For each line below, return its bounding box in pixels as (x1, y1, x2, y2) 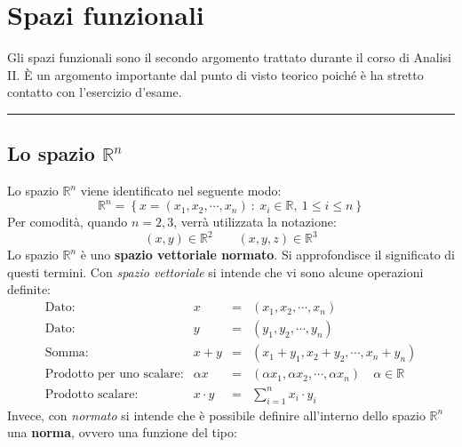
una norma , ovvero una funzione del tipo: (7, 423, 237, 442)
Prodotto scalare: (44, 387, 139, 401)
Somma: (44, 347, 89, 360)
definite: (7, 280, 52, 299)
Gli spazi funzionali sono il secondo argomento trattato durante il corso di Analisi (7, 48, 451, 67)
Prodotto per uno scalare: (44, 368, 184, 381)
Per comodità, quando (7, 212, 128, 231)
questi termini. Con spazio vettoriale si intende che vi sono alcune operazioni (7, 262, 424, 281)
